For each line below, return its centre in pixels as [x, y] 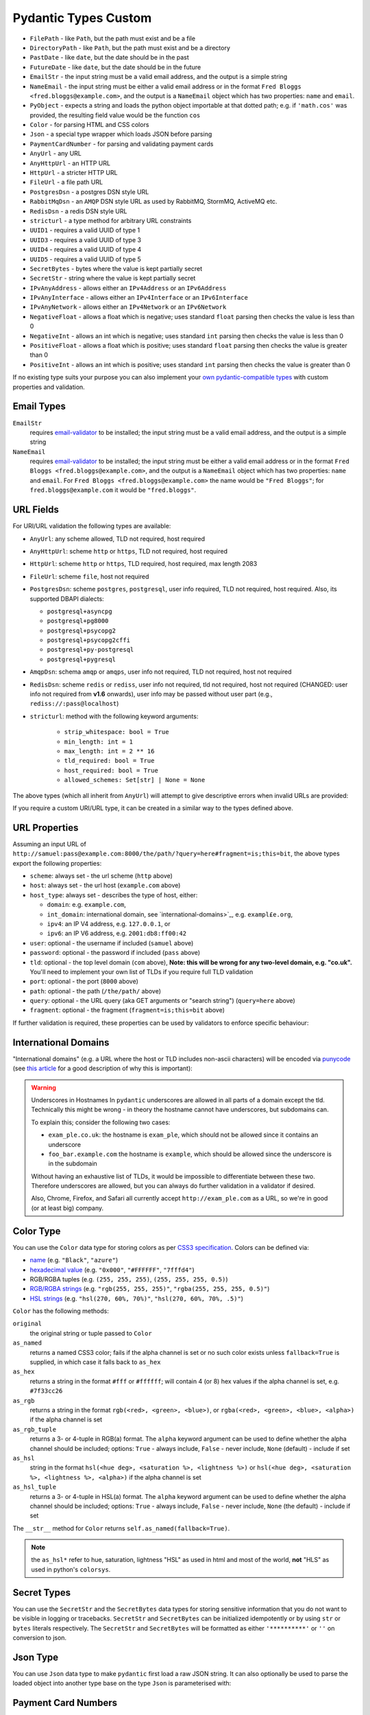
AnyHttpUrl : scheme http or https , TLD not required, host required [129, 551]
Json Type [36, 1657]
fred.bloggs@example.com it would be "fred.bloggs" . [113, 490]
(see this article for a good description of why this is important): [103, 1068]
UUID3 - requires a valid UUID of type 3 [86, 239]
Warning [44, 1087]
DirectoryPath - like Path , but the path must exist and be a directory [130, 47]
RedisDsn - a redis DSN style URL [78, 211]
